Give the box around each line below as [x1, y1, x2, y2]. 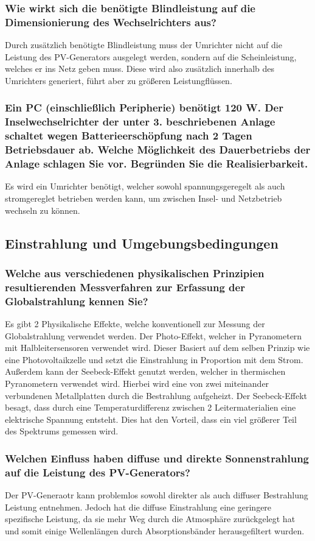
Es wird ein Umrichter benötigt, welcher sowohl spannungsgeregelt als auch [5, 180, 285, 193]
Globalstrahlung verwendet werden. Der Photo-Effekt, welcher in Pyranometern [5, 329, 302, 342]
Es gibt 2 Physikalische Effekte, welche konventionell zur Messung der [5, 317, 265, 330]
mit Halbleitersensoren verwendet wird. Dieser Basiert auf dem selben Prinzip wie [5, 341, 310, 354]
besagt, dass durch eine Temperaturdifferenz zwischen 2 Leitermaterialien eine [5, 401, 296, 414]
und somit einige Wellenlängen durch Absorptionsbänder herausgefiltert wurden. [5, 524, 305, 537]
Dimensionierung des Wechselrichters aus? [5, 14, 216, 29]
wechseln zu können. [5, 203, 80, 216]
